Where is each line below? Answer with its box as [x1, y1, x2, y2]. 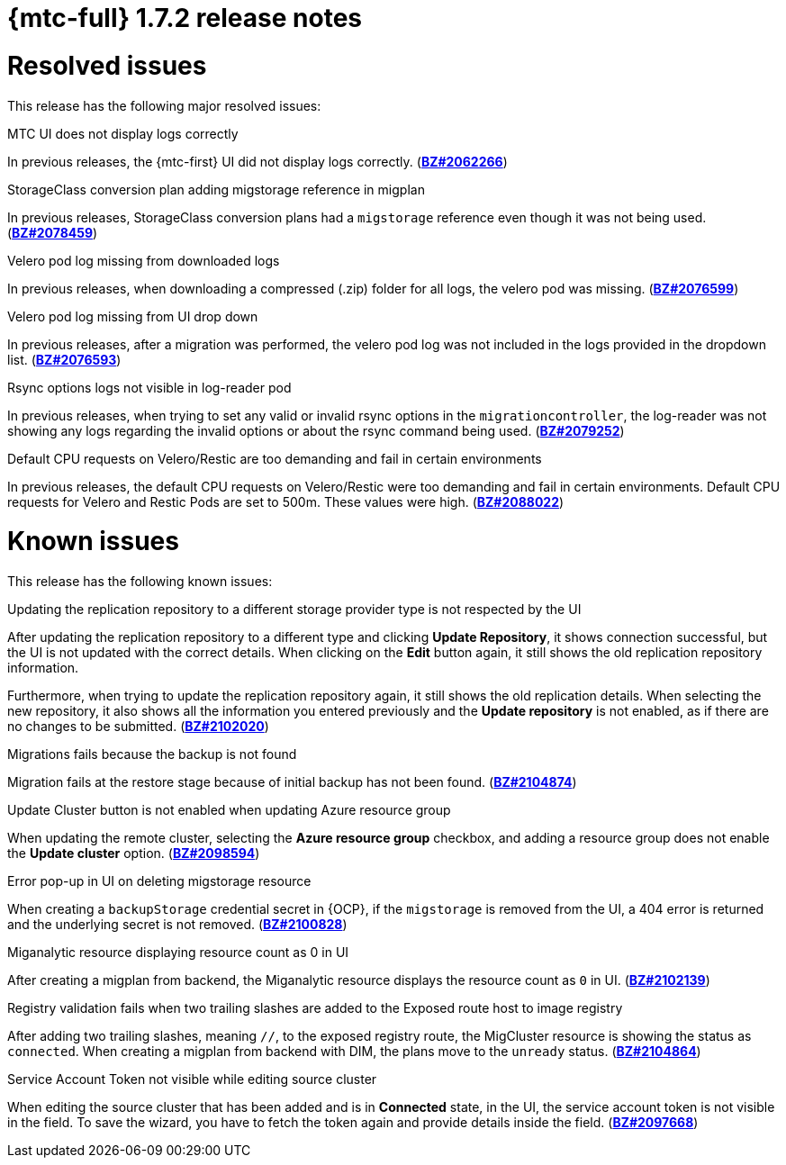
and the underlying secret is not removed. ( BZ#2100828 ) [7, 917, 348, 932]
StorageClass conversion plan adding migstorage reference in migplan [7, 181, 425, 197]
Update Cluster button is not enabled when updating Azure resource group [7, 802, 451, 817]
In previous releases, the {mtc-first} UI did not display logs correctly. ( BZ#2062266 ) [7, 153, 508, 169]
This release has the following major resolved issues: [7, 97, 321, 113]
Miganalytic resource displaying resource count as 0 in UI [7, 944, 349, 960]
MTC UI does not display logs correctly [7, 125, 239, 141]
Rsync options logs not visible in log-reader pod [7, 379, 292, 395]
